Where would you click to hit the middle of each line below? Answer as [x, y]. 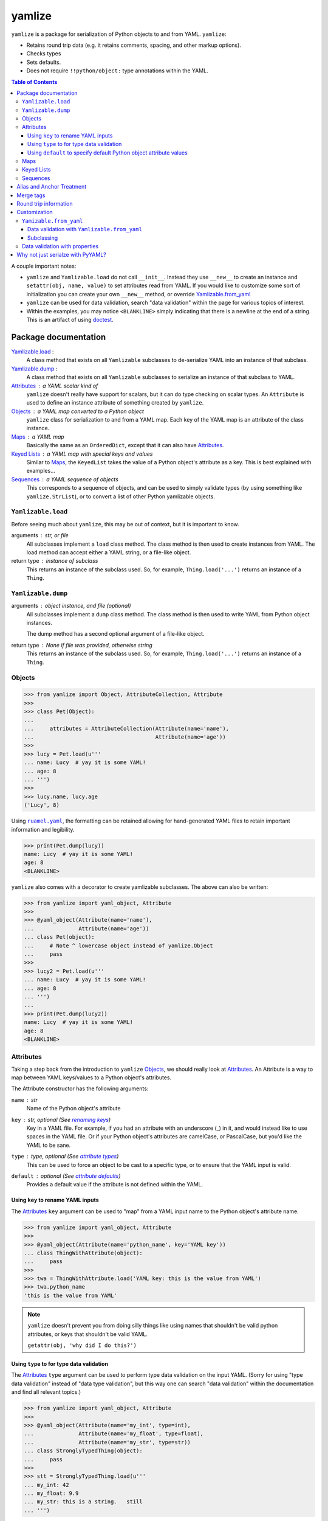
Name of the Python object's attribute [73, 1109]
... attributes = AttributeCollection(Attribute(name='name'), [127, 728]
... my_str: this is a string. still [83, 1502]
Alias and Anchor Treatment [52, 187]
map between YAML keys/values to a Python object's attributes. [91, 1077]
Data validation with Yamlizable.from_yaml [85, 229]
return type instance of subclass [55, 561]
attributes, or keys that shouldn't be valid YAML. [88, 1334]
